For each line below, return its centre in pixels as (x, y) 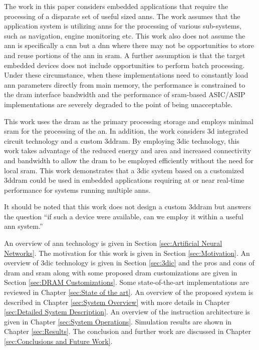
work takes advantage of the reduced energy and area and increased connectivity (128, 150)
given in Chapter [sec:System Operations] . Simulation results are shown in (118, 321)
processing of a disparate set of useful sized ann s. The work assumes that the (122, 16)
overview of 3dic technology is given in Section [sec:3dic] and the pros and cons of (129, 263)
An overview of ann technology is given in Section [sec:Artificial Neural (113, 243)
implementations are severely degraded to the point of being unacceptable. (118, 104)
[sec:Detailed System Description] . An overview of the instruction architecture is (127, 312)
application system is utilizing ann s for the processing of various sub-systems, (123, 26)
